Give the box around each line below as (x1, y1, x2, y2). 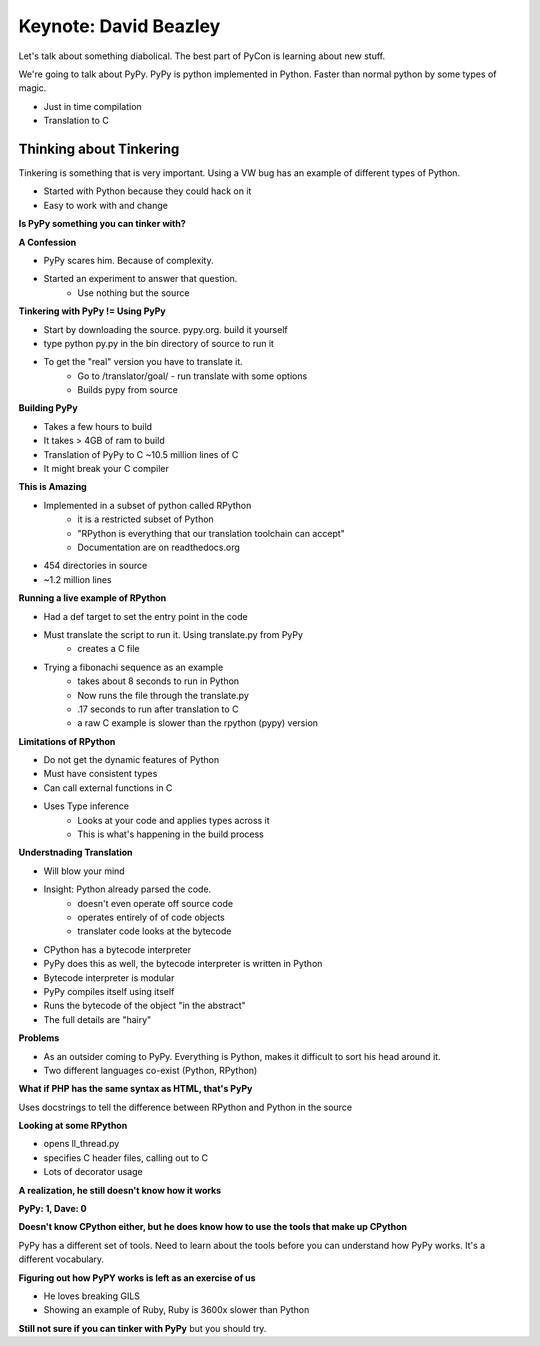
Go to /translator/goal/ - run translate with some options (77, 370, 308, 382)
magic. (18, 82, 47, 94)
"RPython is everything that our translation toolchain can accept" (77, 527, 345, 539)
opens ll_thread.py (43, 1138, 120, 1150)
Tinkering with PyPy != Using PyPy (18, 305, 167, 317)
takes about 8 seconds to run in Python (77, 675, 240, 687)
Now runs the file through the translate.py (77, 689, 250, 701)
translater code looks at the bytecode (77, 925, 232, 937)
